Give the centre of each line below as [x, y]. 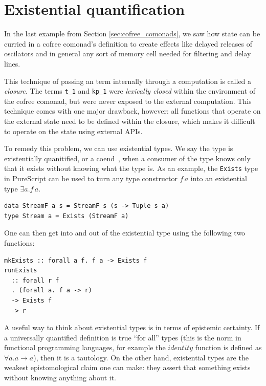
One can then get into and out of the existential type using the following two [125, 233]
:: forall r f [35, 280]
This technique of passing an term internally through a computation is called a [128, 81]
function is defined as [228, 347]
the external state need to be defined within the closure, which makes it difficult [130, 121]
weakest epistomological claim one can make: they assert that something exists [127, 367]
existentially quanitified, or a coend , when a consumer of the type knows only [127, 158]
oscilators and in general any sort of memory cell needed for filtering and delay [128, 53]
